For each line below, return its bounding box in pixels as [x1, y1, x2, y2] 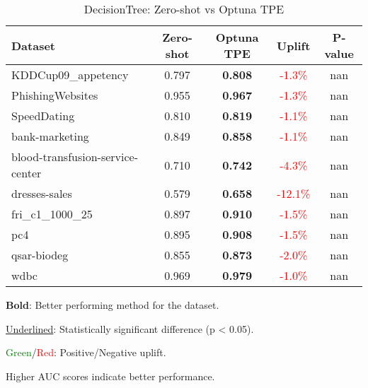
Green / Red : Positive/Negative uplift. [6, 345, 166, 360]
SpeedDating [11, 107, 75, 124]
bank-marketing [11, 128, 89, 144]
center [11, 165, 42, 181]
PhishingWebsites [11, 87, 98, 103]
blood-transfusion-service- [11, 148, 139, 165]
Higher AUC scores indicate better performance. [6, 368, 215, 383]
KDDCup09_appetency [11, 66, 129, 83]
